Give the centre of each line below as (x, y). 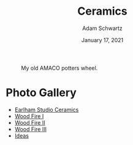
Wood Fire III (31, 129)
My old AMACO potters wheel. (59, 68)
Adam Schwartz (102, 28)
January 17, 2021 (102, 40)
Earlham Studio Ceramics (47, 110)
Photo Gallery (41, 93)
